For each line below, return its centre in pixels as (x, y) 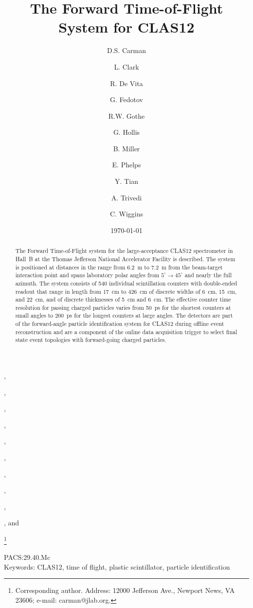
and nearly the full (208, 275)
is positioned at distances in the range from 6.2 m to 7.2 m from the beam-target (119, 267)
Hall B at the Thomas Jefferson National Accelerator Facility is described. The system (125, 259)
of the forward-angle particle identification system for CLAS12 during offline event (120, 324)
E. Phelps (126, 165)
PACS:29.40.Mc (27, 557)
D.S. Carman (126, 50)
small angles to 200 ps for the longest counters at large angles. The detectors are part (124, 315)
